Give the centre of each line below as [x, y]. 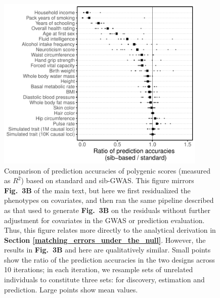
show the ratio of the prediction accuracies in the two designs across [109, 259]
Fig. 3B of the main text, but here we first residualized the [97, 190]
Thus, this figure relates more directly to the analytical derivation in [110, 230]
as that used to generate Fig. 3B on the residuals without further [107, 210]
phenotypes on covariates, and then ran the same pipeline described [109, 200]
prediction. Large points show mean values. [71, 289]
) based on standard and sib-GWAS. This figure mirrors [107, 180]
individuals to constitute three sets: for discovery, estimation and [104, 280]
